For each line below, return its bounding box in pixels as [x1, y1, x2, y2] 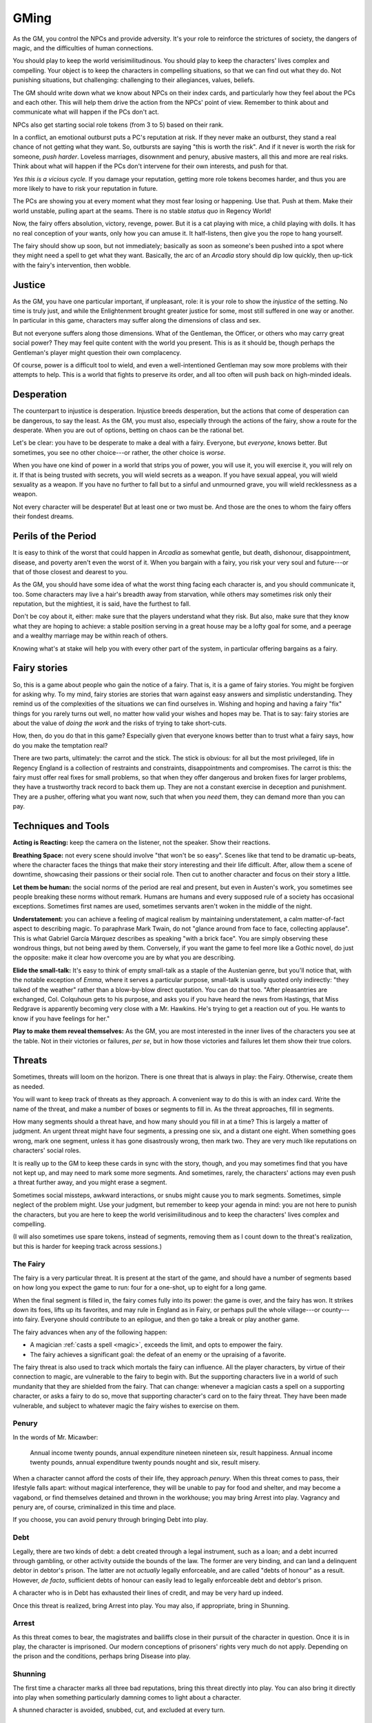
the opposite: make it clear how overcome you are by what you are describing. [12, 953, 236, 961]
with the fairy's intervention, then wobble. [12, 261, 131, 269]
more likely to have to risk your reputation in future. [12, 185, 158, 193]
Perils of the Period [12, 531, 96, 542]
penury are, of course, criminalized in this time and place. [12, 1503, 176, 1511]
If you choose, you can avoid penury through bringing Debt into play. [12, 1516, 208, 1524]
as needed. [12, 1082, 45, 1090]
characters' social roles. [12, 1146, 81, 1154]
